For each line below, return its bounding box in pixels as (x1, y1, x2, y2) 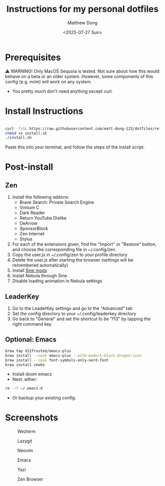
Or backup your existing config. (12, 395, 77, 401)
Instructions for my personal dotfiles (6, 3, 159, 15)
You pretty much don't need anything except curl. (12, 88, 113, 94)
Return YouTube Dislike (19, 215, 67, 221)
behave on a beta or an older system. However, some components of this (5, 73, 153, 79)
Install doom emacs (12, 371, 52, 377)
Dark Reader (19, 210, 45, 216)
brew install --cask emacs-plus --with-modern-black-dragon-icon (5, 353, 141, 358)
